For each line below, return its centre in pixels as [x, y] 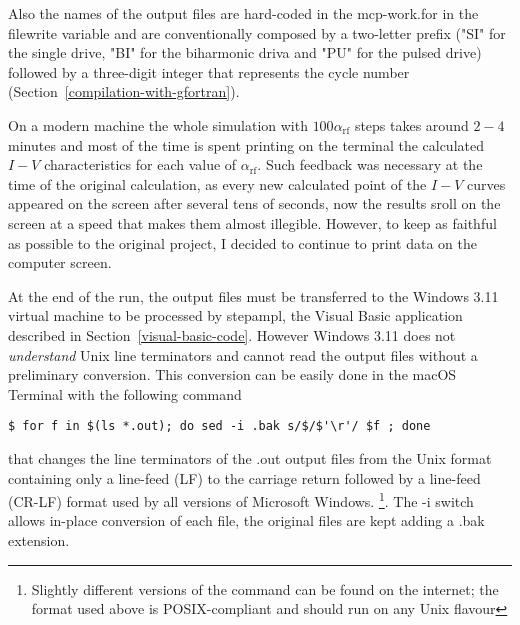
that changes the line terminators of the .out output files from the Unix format [250, 457]
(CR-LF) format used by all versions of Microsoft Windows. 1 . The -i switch [241, 499]
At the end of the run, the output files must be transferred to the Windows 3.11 [253, 295]
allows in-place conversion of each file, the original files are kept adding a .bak [246, 520]
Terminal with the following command [125, 393]
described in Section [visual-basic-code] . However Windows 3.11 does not [232, 334]
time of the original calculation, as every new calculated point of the [217, 183]
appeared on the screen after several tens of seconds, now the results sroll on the [254, 203]
